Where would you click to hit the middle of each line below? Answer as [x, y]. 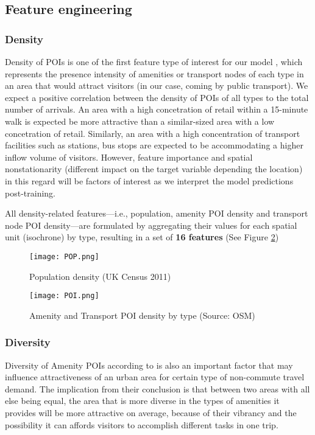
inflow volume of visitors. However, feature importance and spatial [129, 157]
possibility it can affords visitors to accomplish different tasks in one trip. [142, 424]
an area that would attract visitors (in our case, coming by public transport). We [157, 85]
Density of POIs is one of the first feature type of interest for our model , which [154, 61]
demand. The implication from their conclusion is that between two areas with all [157, 388]
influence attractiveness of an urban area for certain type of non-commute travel [155, 377]
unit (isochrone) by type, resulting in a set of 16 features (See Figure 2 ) [142, 237]
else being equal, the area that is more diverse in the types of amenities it [142, 401]
